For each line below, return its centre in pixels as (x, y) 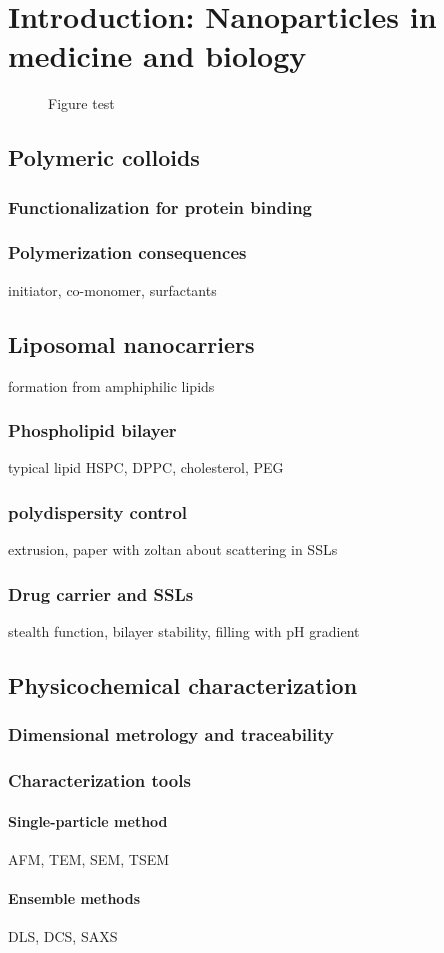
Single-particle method (88, 820)
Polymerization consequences (127, 252)
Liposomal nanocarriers (131, 343)
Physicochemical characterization (183, 684)
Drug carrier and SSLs (101, 593)
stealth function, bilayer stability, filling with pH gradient (184, 630)
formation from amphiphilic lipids (111, 385)
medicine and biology (157, 55)
